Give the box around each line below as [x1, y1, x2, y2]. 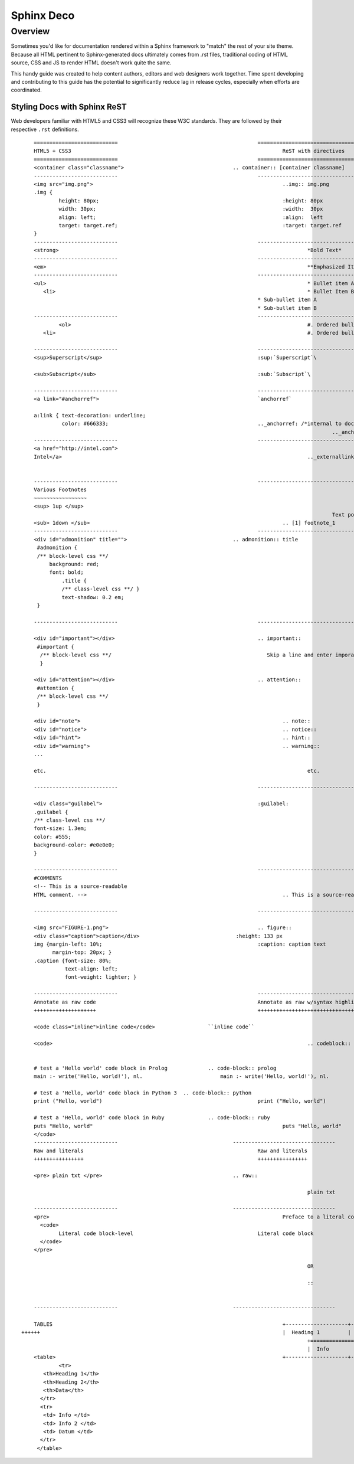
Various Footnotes [33, 486, 87, 493]
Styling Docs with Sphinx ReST [11, 102, 127, 112]
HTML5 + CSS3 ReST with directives [33, 148, 345, 155]
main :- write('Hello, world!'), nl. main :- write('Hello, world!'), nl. [33, 1073, 330, 1080]
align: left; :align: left [58, 214, 323, 221]
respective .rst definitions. [11, 126, 79, 133]
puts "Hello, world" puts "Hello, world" [33, 1122, 342, 1129]
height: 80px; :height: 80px [58, 197, 323, 204]
